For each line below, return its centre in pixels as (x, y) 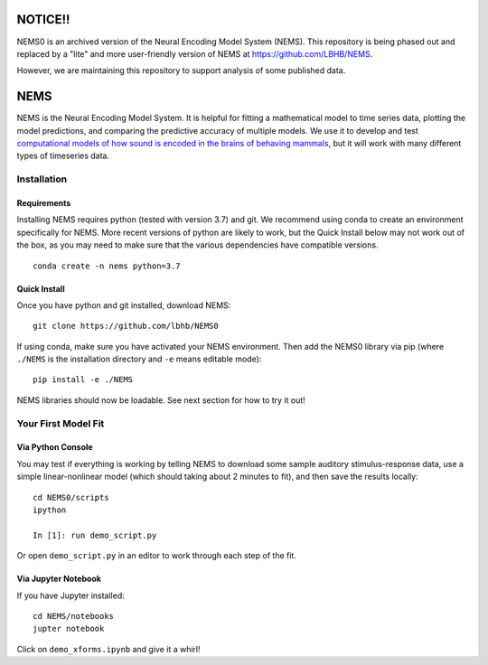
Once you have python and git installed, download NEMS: (124, 305)
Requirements (44, 202)
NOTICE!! (43, 19)
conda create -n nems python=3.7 (107, 266)
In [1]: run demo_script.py (95, 535)
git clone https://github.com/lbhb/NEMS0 (126, 326)
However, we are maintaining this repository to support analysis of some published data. (181, 70)
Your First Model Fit (61, 423)
